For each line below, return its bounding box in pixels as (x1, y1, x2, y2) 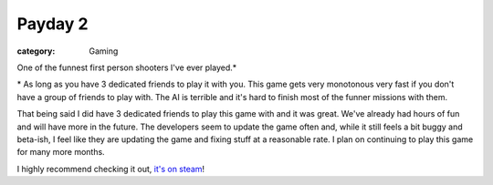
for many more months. (16, 147, 105, 158)
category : (16, 46, 56, 57)
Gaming (89, 46, 119, 57)
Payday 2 (16, 14, 89, 34)
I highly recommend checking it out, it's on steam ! (16, 163, 205, 174)
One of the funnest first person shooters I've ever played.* (16, 62, 237, 73)
